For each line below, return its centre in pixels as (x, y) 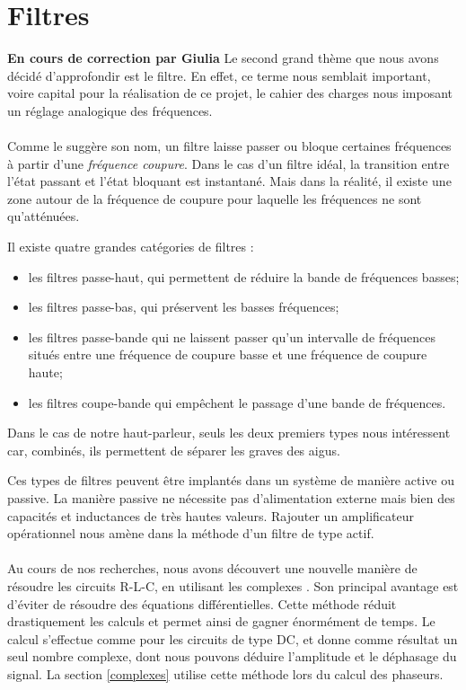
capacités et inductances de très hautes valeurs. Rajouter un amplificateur (211, 515)
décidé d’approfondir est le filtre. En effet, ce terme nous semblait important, (219, 75)
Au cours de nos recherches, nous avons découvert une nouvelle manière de (212, 568)
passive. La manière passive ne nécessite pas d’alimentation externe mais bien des (231, 498)
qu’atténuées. (44, 216)
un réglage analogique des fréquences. (110, 110)
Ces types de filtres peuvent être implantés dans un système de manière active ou (231, 480)
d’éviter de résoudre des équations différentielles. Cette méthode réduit (202, 603)
